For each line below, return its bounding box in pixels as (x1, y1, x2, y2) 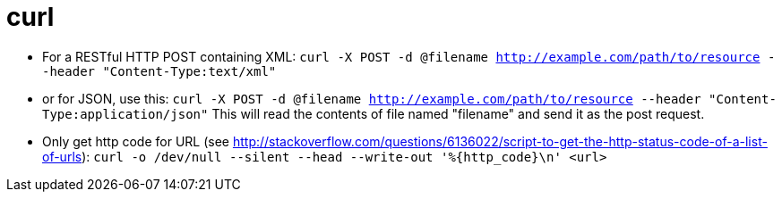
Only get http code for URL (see (42, 133, 229, 149)
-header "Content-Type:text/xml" (42, 63, 277, 79)
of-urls (42, 148, 82, 164)
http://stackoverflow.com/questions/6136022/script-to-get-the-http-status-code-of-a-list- (232, 133, 768, 149)
